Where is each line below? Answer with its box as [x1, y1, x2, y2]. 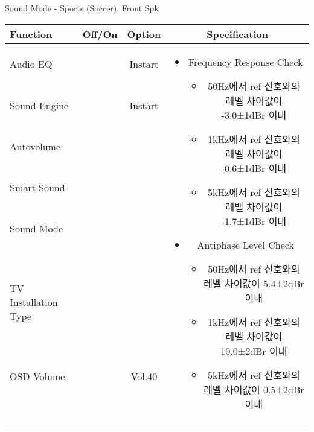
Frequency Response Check [188, 54, 303, 69]
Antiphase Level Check [197, 237, 294, 252]
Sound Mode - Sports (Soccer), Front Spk [5, 2, 159, 14]
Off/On [82, 27, 118, 41]
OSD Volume [10, 369, 65, 383]
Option [127, 27, 161, 41]
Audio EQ [10, 57, 53, 71]
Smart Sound [10, 180, 65, 195]
